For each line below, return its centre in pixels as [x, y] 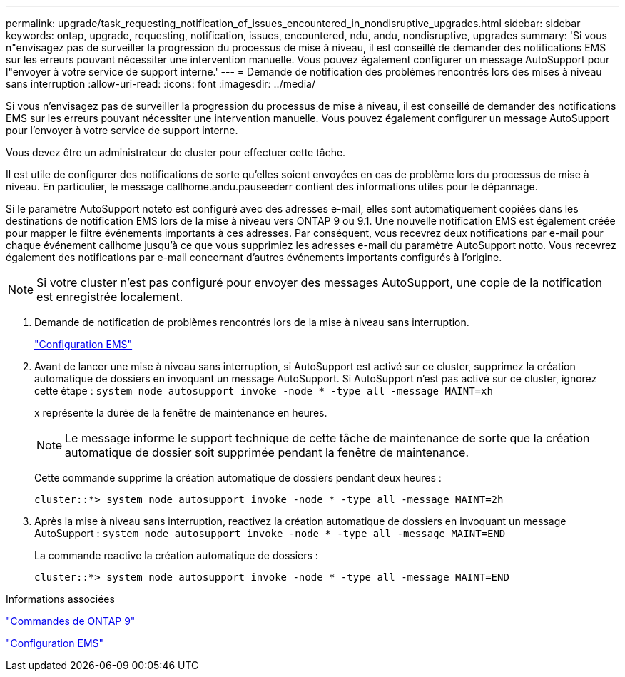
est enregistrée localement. [110, 297]
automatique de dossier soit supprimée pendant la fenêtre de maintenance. [267, 452]
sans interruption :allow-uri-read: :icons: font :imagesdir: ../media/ [161, 84]
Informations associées [60, 599]
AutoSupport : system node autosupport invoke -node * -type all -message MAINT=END [270, 533]
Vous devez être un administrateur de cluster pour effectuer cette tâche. [176, 152]
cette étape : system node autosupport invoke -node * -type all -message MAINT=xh [264, 391]
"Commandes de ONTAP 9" [71, 621]
